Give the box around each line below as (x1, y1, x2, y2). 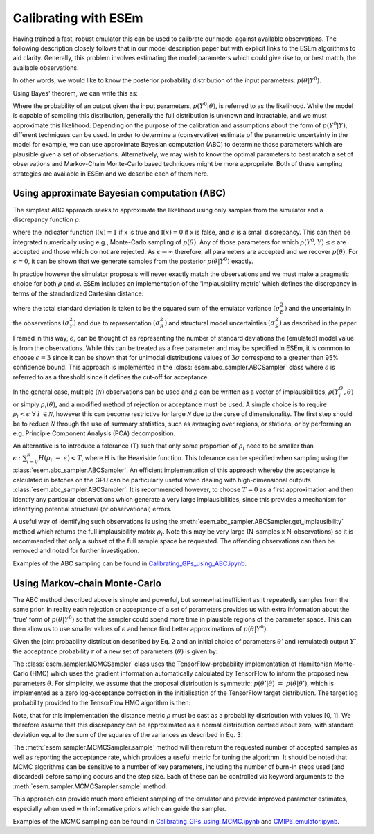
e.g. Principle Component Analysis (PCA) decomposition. (12, 429, 176, 437)
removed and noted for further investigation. (12, 547, 140, 555)
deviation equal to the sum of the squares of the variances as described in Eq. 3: (12, 730, 243, 738)
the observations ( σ (12, 318, 70, 327)
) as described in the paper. (279, 318, 358, 327)
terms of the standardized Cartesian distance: (12, 289, 144, 298)
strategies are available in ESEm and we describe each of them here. (12, 170, 209, 178)
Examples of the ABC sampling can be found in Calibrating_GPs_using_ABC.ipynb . (12, 559, 247, 568)
